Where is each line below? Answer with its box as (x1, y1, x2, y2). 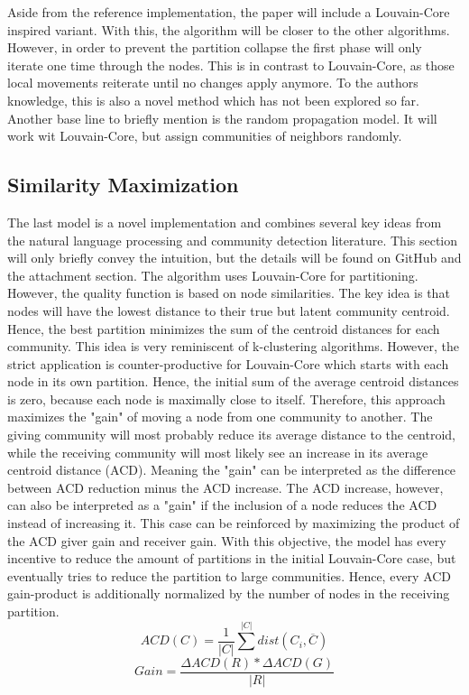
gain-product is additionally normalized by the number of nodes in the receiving (7, 584, 450, 603)
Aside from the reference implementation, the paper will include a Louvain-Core (7, 3, 450, 21)
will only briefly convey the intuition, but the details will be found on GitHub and (7, 248, 462, 267)
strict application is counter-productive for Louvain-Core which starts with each (7, 354, 449, 373)
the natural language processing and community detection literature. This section (7, 230, 458, 249)
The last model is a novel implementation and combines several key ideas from (7, 212, 442, 231)
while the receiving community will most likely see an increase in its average (7, 442, 428, 461)
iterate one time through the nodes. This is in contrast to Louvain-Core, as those (7, 55, 455, 74)
